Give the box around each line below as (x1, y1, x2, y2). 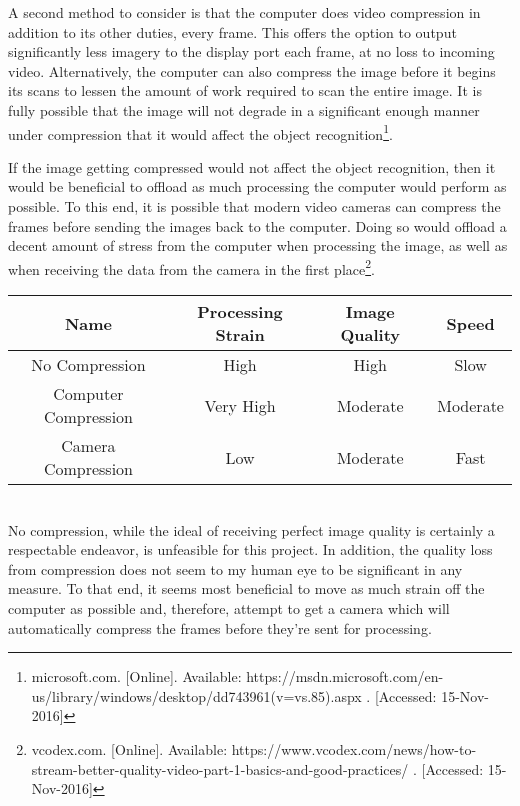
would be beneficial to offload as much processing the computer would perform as (8, 176, 507, 197)
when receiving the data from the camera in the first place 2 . (8, 255, 375, 279)
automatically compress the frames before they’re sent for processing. (8, 617, 432, 638)
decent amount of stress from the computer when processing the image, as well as (8, 235, 508, 256)
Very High (204, 393, 276, 417)
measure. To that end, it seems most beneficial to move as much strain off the (8, 578, 485, 599)
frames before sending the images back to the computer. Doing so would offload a (8, 215, 507, 236)
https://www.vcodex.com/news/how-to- (231, 738, 477, 759)
